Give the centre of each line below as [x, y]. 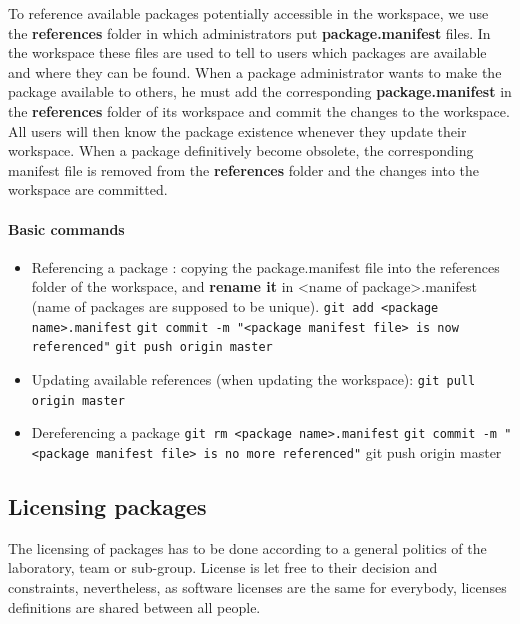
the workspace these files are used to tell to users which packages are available [247, 52]
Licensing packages [107, 505]
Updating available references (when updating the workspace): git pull [253, 378]
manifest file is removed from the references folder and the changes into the [244, 169]
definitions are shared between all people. [134, 606]
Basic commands [66, 228]
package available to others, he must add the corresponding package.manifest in [260, 91]
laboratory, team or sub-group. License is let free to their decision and [223, 567]
